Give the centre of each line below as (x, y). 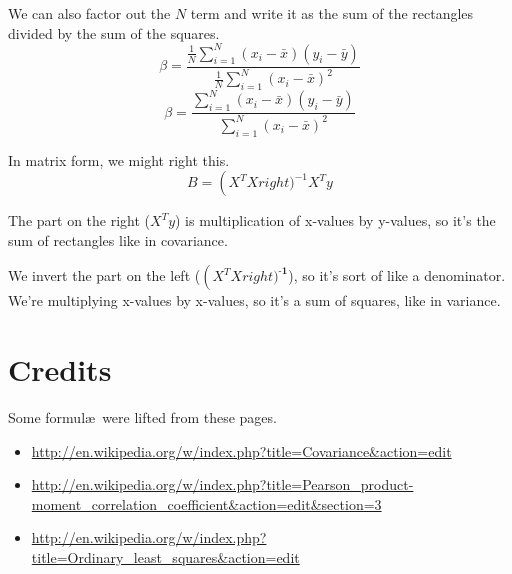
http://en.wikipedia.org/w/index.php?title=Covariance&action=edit (241, 450)
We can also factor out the (89, 13)
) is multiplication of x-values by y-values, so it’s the (335, 220)
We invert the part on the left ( (104, 275)
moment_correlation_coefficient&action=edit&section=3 (206, 503)
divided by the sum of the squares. (114, 32)
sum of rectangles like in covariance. (118, 239)
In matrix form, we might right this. (119, 159)
